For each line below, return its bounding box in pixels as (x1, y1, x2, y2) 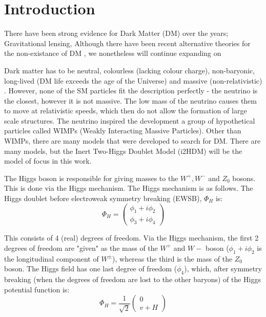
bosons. (232, 172, 256, 183)
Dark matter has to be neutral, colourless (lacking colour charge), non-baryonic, (4, 65, 255, 75)
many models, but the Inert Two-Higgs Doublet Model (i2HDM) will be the (4, 145, 242, 156)
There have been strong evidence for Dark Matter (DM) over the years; (4, 28, 229, 38)
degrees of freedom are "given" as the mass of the (4, 242, 158, 253)
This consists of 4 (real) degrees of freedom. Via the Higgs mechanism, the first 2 (4, 232, 259, 243)
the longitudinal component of (4, 253, 99, 264)
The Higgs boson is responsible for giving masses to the (4, 172, 178, 183)
